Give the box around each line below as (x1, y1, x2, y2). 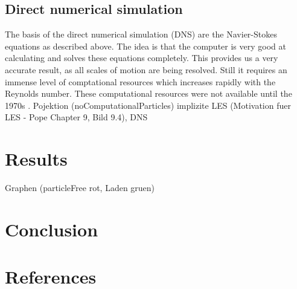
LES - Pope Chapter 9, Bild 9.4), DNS (5, 111, 148, 123)
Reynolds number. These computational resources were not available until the (5, 87, 292, 100)
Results (5, 146, 68, 171)
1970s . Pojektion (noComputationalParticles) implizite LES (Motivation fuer (5, 99, 291, 111)
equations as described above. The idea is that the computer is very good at (5, 39, 286, 52)
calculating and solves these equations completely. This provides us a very (5, 51, 278, 64)
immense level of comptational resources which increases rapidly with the (5, 75, 276, 88)
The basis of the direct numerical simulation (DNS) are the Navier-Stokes (5, 28, 277, 41)
